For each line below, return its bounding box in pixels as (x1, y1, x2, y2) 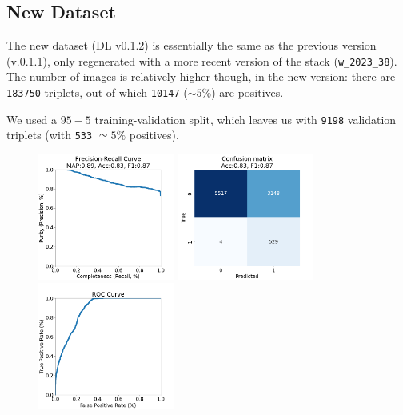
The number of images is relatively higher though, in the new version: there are (6, 68, 396, 85)
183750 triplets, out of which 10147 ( (6, 84, 188, 101)
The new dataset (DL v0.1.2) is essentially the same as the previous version (6, 37, 377, 54)
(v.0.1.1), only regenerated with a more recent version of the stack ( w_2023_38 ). (6, 52, 397, 69)
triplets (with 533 (6, 126, 93, 143)
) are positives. (211, 84, 284, 101)
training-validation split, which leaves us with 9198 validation (94, 110, 397, 127)
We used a (6, 110, 58, 127)
